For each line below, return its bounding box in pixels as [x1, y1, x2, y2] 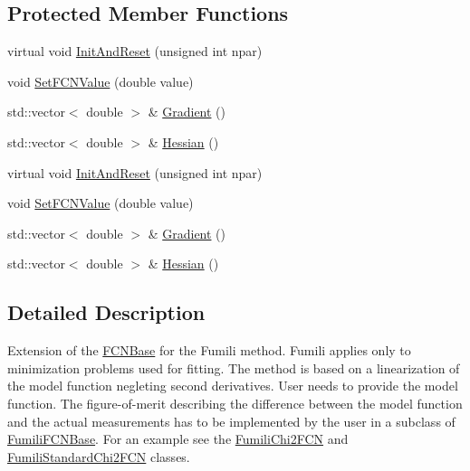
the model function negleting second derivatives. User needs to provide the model [7, 376, 458, 395]
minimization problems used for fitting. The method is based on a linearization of [7, 358, 460, 377]
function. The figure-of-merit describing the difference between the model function [7, 393, 463, 412]
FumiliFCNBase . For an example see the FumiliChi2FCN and [7, 429, 349, 448]
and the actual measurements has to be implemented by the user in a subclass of [7, 411, 456, 430]
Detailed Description [7, 298, 206, 326]
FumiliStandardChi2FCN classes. [7, 447, 190, 466]
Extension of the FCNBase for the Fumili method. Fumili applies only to [7, 341, 411, 360]
